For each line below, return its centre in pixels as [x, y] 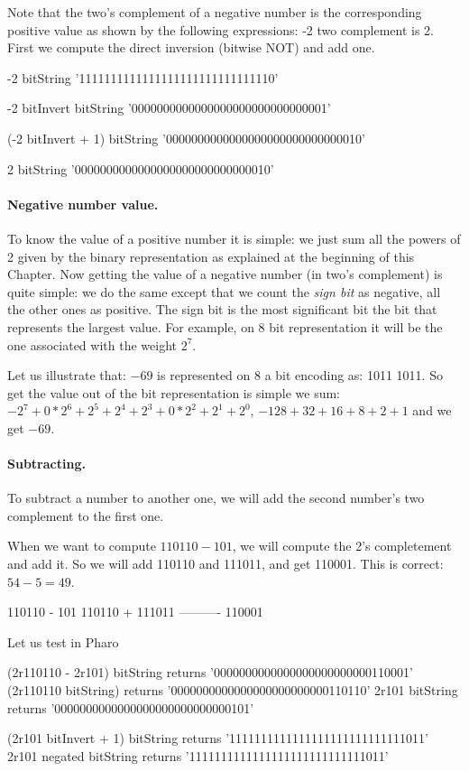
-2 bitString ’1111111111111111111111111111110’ [143, 77]
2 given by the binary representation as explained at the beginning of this [211, 256]
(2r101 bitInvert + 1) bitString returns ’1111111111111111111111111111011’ [218, 738]
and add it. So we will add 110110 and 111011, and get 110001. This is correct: [225, 564]
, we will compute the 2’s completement [342, 546]
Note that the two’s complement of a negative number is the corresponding [215, 12]
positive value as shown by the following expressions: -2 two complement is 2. [221, 29]
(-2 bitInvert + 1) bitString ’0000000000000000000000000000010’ [186, 138]
